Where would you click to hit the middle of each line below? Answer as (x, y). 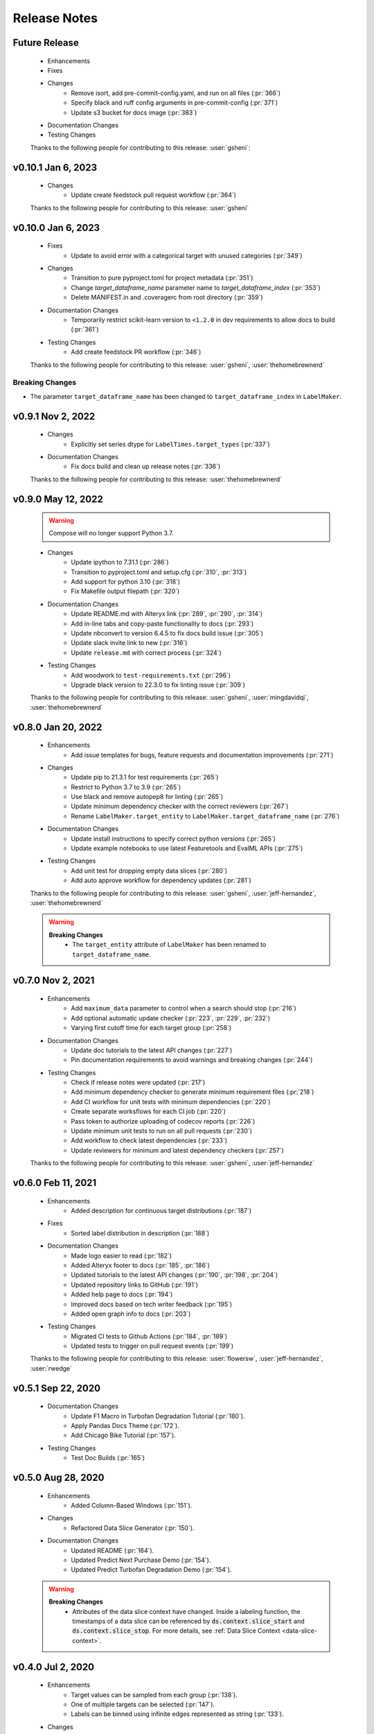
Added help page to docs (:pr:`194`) (122, 1294)
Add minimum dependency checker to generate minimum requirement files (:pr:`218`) (193, 1092)
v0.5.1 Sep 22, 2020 (56, 1388)
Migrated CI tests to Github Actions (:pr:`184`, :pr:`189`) (149, 1336)
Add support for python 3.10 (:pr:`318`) (125, 582)
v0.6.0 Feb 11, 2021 (55, 1183)
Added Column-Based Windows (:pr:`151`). (132, 1506)
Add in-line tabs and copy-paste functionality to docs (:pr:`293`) (162, 624)
